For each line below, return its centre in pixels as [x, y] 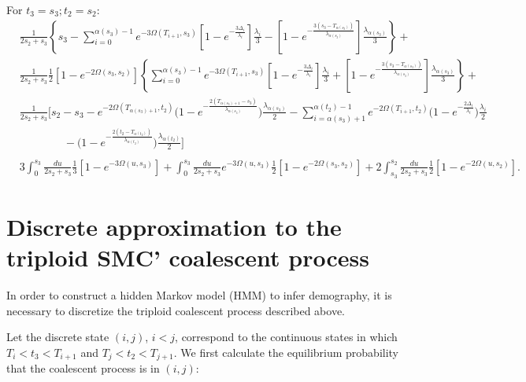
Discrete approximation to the [174, 226]
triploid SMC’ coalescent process [188, 257]
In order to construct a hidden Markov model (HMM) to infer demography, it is [199, 295]
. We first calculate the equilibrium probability [286, 352]
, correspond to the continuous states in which [286, 337]
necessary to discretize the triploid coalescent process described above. [176, 310]
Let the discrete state [58, 337]
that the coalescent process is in [83, 368]
